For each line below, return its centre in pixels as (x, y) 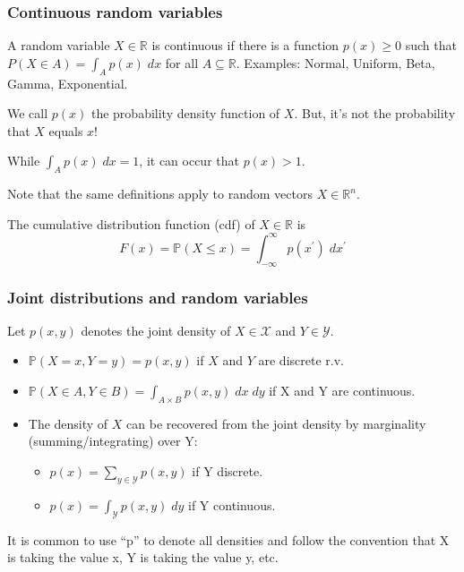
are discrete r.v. (301, 360)
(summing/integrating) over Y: (113, 441)
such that (431, 45)
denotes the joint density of (156, 330)
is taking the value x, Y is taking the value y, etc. (143, 557)
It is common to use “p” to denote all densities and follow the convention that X (228, 539)
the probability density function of (185, 113)
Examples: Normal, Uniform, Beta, (339, 62)
